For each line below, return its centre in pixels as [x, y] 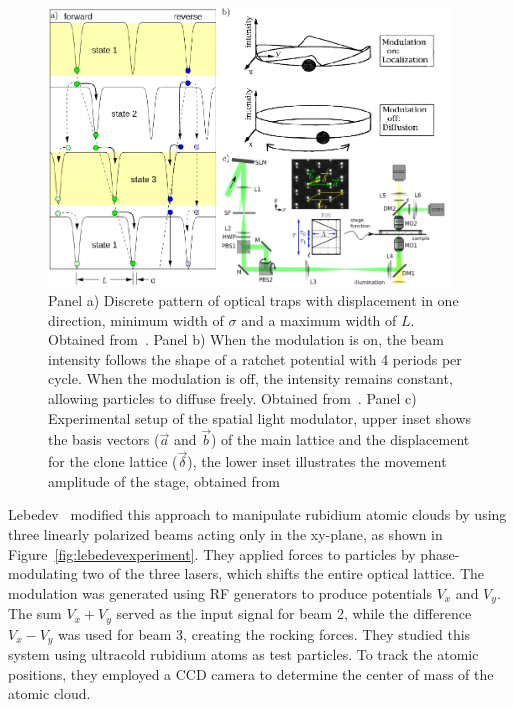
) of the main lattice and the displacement [340, 439]
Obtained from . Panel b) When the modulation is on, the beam [246, 339]
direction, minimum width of [136, 319]
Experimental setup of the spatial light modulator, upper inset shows [260, 417]
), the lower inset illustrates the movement [317, 461]
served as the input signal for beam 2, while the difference [294, 613]
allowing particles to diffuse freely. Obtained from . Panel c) [232, 398]
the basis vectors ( [104, 439]
